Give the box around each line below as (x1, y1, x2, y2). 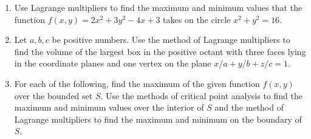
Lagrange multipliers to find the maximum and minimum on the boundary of (14, 112, 302, 125)
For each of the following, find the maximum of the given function (14, 77, 260, 89)
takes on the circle (163, 13, 231, 25)
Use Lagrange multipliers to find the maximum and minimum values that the (14, 1, 302, 13)
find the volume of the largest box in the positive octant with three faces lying (14, 45, 306, 57)
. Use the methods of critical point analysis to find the (100, 89, 302, 102)
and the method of (214, 101, 284, 114)
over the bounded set (14, 89, 93, 102)
